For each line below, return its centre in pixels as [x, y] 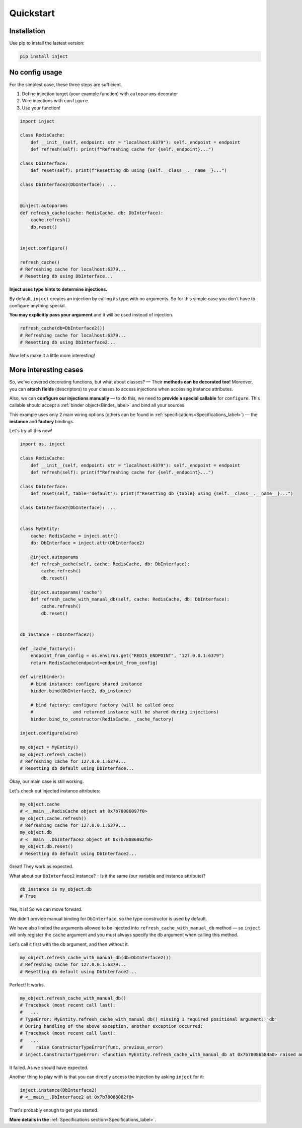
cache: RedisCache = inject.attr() [74, 536]
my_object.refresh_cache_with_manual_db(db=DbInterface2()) [96, 957]
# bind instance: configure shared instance [86, 684]
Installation [27, 31]
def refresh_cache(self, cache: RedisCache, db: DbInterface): [110, 564]
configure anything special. [38, 306]
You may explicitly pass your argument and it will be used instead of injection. [91, 315]
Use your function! [41, 108]
